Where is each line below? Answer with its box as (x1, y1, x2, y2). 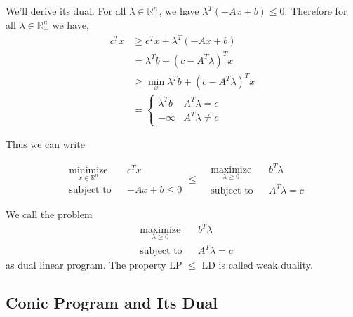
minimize (69, 165, 108, 175)
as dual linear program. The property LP (6, 257, 182, 272)
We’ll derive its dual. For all (6, 4, 126, 18)
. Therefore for (284, 4, 347, 18)
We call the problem (6, 207, 93, 222)
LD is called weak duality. (201, 257, 313, 272)
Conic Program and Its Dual (6, 292, 218, 313)
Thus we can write (6, 137, 85, 151)
